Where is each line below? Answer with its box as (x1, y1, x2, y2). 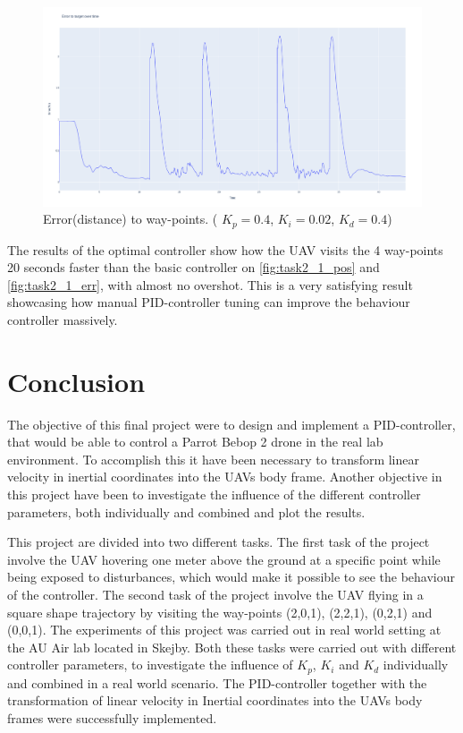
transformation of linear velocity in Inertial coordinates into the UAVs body (7, 691, 423, 710)
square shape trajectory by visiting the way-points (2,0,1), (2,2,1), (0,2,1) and (7, 602, 433, 621)
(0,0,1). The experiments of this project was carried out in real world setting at (7, 620, 442, 639)
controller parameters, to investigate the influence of (7, 655, 293, 674)
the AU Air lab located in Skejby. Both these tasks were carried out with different (7, 637, 457, 656)
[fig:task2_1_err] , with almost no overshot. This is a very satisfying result (7, 275, 413, 294)
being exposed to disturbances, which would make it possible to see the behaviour (7, 567, 456, 586)
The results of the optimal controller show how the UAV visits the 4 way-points (7, 240, 443, 259)
